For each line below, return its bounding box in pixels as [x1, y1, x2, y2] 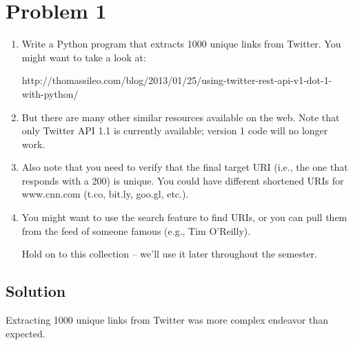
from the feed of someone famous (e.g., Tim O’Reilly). [21, 223, 251, 238]
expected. [6, 326, 46, 340]
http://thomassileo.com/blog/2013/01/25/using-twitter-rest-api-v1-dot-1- [21, 73, 332, 87]
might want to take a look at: [21, 50, 146, 64]
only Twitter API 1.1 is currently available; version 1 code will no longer [21, 123, 328, 138]
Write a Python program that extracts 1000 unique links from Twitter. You [21, 36, 341, 51]
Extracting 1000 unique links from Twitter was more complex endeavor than [6, 313, 328, 327]
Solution [6, 280, 66, 302]
